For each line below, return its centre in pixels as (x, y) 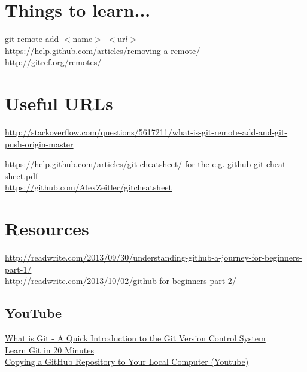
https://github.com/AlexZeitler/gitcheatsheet (89, 187)
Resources (47, 229)
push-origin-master (39, 143)
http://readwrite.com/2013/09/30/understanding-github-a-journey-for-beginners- (153, 257)
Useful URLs (59, 103)
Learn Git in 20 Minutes (49, 350)
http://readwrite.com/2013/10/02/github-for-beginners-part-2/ (121, 281)
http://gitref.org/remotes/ (53, 62)
